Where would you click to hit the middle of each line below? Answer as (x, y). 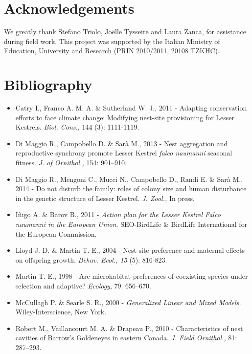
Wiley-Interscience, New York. (61, 312)
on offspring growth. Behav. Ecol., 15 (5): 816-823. (91, 259)
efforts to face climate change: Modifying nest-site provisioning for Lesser (125, 117)
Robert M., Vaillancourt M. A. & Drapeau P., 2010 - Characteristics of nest (129, 328)
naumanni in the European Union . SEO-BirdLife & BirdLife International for (131, 224)
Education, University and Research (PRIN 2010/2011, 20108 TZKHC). (112, 51)
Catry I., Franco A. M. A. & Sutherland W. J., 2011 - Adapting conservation (131, 108)
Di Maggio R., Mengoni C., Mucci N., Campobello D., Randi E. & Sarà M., (129, 179)
